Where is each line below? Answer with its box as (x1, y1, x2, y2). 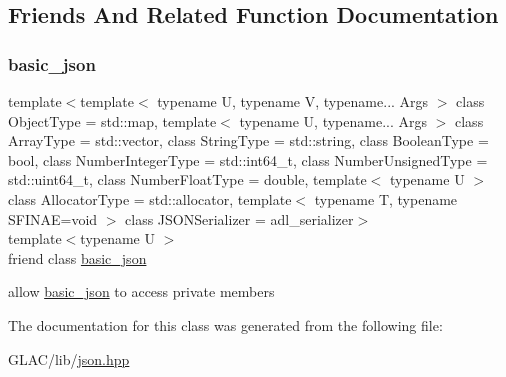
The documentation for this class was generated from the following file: (8, 314, 443, 335)
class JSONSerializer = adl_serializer (125, 208, 354, 229)
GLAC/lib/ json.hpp (8, 348, 130, 369)
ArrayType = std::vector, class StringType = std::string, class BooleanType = (8, 130, 489, 151)
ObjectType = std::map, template (8, 110, 217, 131)
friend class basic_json (8, 247, 147, 268)
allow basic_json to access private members (8, 281, 275, 302)
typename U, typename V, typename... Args (157, 91, 429, 111)
